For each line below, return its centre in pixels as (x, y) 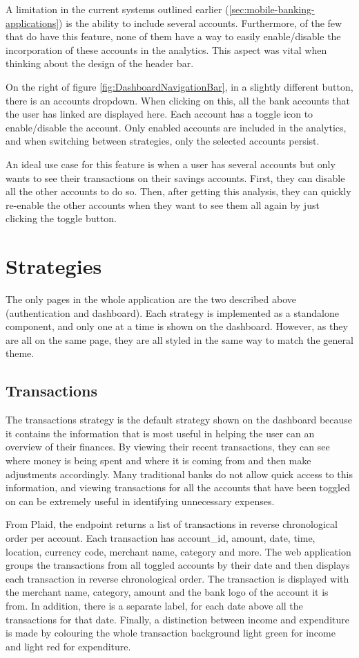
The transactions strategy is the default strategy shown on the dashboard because (179, 420)
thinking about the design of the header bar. (100, 63)
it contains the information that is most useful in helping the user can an (160, 433)
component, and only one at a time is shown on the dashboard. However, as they (177, 326)
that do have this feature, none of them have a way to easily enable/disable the (173, 36)
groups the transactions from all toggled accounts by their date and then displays (178, 565)
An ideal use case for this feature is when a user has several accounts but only (171, 164)
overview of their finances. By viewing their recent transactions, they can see (168, 447)
